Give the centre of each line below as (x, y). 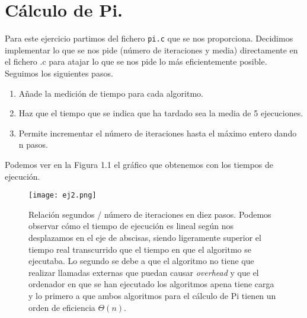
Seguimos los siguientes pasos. (59, 73)
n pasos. (33, 144)
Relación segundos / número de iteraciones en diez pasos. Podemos (150, 214)
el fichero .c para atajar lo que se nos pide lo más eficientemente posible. (136, 61)
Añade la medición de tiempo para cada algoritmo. (111, 93)
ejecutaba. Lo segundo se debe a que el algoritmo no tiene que (141, 261)
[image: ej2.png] (63, 195)
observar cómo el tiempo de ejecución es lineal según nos (131, 226)
